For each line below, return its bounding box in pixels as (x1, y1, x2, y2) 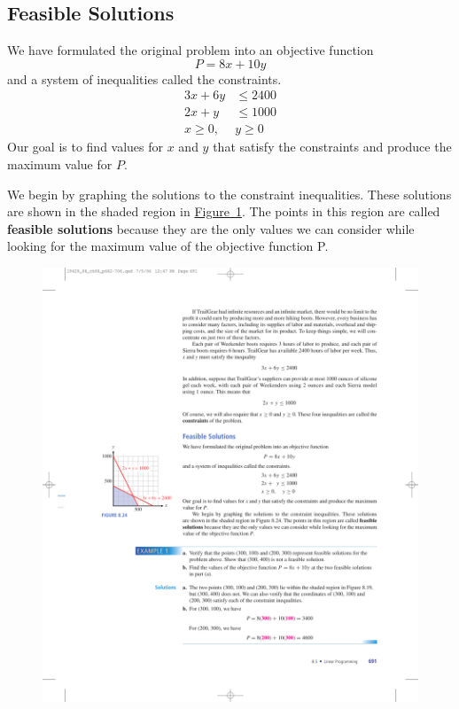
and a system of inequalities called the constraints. (7, 69, 282, 88)
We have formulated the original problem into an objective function (7, 41, 374, 59)
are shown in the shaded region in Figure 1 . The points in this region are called (7, 202, 440, 221)
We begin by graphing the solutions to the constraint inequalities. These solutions (7, 184, 452, 203)
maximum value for (7, 155, 113, 174)
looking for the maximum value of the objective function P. (7, 237, 329, 255)
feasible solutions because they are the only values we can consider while (7, 219, 415, 238)
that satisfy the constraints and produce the (213, 137, 452, 156)
